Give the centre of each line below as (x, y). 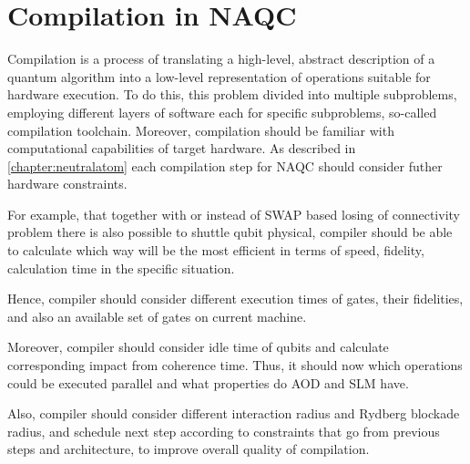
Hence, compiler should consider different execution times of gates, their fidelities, (235, 299)
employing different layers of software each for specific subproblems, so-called (222, 112)
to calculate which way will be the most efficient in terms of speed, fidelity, (216, 250)
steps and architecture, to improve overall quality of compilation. (189, 449)
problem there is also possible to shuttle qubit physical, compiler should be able (230, 232)
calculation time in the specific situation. (121, 268)
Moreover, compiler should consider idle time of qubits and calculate (198, 347)
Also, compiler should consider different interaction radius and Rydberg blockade (234, 413)
